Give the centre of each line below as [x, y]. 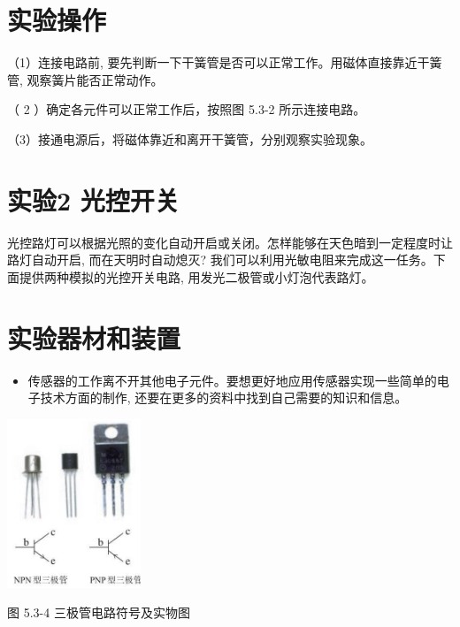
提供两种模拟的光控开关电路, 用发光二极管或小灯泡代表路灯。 [196, 276]
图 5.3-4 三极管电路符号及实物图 [99, 612]
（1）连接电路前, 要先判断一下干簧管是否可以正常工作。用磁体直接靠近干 [218, 62]
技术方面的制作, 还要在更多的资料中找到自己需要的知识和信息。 [224, 398]
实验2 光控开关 [93, 199]
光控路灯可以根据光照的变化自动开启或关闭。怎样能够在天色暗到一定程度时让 [230, 242]
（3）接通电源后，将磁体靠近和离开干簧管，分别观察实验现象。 [190, 138]
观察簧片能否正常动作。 [95, 79]
